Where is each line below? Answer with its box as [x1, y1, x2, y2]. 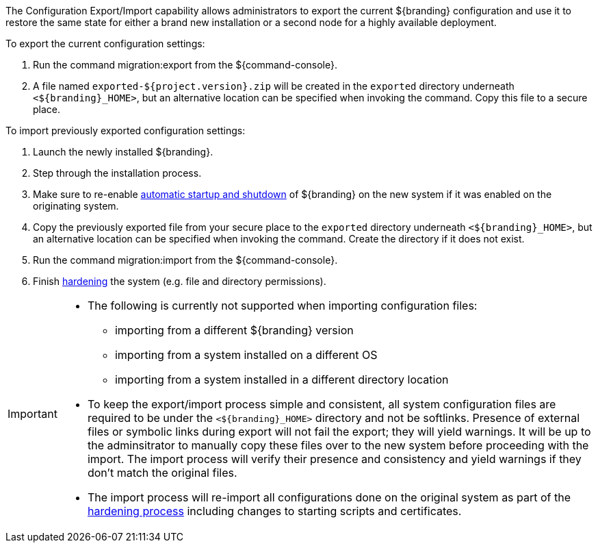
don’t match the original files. [87, 466, 237, 480]
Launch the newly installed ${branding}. [33, 146, 213, 158]
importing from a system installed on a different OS [114, 348, 378, 362]
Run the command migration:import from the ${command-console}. [33, 254, 338, 266]
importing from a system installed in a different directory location [114, 373, 449, 386]
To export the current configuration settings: [5, 38, 205, 49]
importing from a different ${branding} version [114, 323, 354, 337]
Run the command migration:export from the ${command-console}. [33, 59, 337, 71]
